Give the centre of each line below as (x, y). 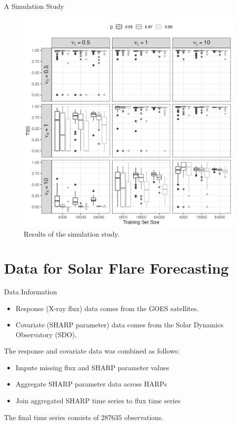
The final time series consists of (52, 417)
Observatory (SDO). (46, 334)
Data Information (31, 291)
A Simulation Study (34, 6)
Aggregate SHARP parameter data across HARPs (91, 384)
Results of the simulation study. (72, 234)
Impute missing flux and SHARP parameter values (92, 367)
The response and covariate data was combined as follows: (92, 351)
